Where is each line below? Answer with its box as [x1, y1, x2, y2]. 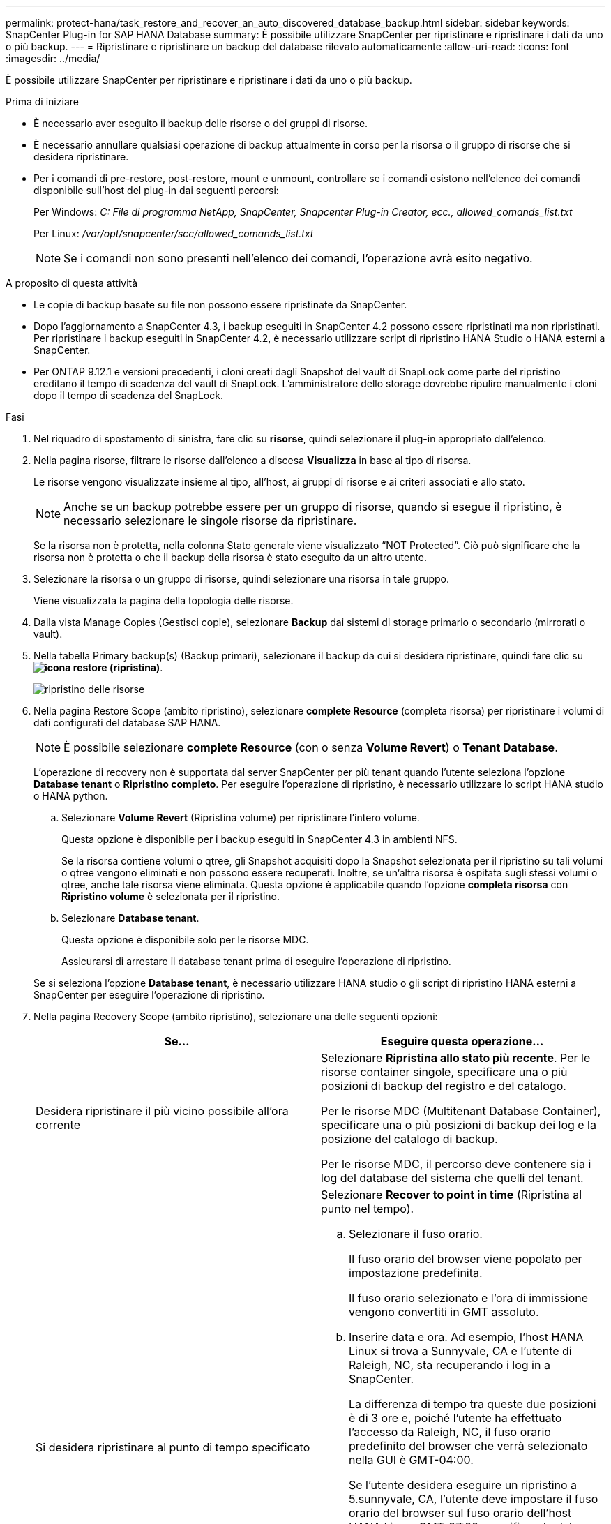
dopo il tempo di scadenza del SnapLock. [33, 389, 223, 401]
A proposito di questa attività [6, 277, 138, 289]
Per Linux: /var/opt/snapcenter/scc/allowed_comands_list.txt [33, 227, 314, 239]
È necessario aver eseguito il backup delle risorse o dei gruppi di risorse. [33, 117, 368, 129]
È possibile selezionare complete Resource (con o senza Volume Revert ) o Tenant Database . [63, 740, 558, 754]
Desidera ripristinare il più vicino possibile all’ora [36, 1104, 289, 1118]
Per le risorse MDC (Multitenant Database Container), [321, 1104, 601, 1118]
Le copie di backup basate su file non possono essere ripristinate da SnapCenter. [33, 299, 407, 311]
